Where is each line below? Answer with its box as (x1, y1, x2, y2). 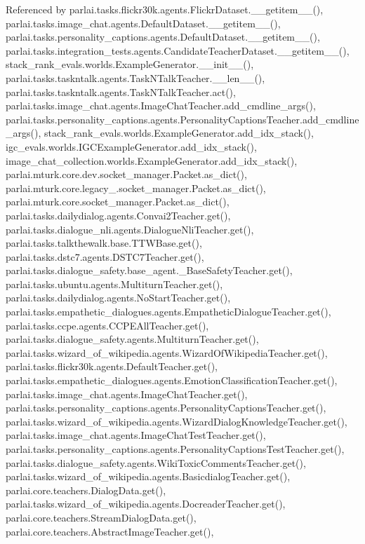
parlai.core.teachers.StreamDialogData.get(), (6, 510, 197, 524)
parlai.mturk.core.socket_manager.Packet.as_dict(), (6, 194, 230, 209)
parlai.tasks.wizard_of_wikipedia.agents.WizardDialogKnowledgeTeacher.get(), (6, 414, 347, 428)
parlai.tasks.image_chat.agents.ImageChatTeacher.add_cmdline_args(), (6, 98, 316, 113)
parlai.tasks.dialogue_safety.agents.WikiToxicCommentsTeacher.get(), (6, 455, 306, 470)
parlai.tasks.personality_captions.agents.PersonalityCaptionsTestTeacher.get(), (6, 442, 345, 456)
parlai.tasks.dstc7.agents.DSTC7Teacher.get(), (6, 249, 204, 264)
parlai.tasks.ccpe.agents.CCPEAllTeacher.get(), (6, 318, 209, 332)
